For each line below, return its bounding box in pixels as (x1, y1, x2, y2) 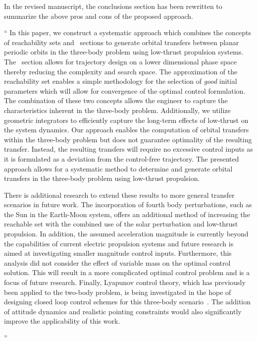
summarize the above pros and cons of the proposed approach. (4, 10, 193, 21)
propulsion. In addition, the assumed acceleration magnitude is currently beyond (4, 228, 249, 239)
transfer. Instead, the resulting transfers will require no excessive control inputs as (4, 144, 253, 154)
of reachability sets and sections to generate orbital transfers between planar (4, 37, 239, 47)
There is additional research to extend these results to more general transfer (4, 189, 235, 200)
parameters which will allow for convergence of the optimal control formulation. (4, 85, 246, 96)
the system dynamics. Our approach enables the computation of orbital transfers (4, 124, 249, 135)
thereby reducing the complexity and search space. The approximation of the (4, 66, 238, 76)
